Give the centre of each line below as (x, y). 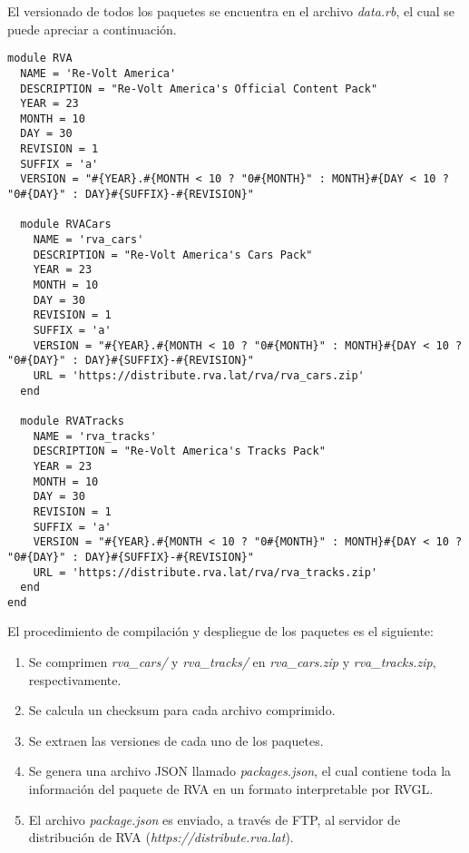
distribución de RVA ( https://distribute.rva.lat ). (161, 837)
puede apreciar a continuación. (92, 29)
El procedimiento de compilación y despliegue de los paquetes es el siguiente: (220, 631)
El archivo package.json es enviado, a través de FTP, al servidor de (215, 819)
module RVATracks (72, 421)
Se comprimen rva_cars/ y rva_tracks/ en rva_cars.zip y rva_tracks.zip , (232, 662)
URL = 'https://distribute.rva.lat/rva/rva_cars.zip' (199, 375)
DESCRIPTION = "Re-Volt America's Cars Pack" (173, 255)
